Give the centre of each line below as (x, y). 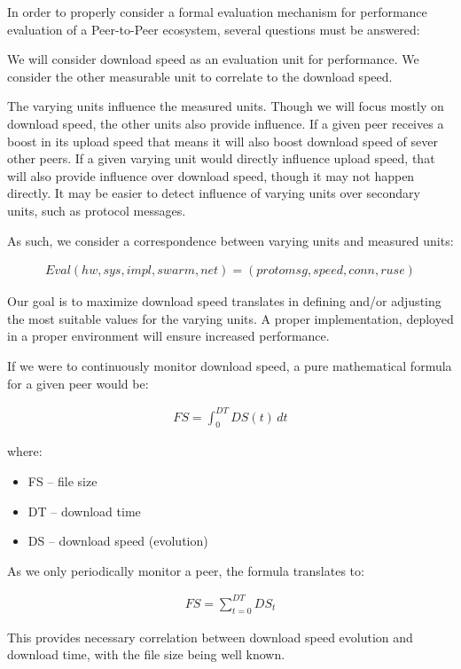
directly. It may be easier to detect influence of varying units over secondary (214, 193)
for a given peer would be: (78, 383)
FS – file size (63, 481)
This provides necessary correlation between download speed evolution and (210, 637)
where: (25, 451)
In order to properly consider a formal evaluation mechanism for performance (217, 12)
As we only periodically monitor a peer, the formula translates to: (186, 570)
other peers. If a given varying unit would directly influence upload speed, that (221, 158)
